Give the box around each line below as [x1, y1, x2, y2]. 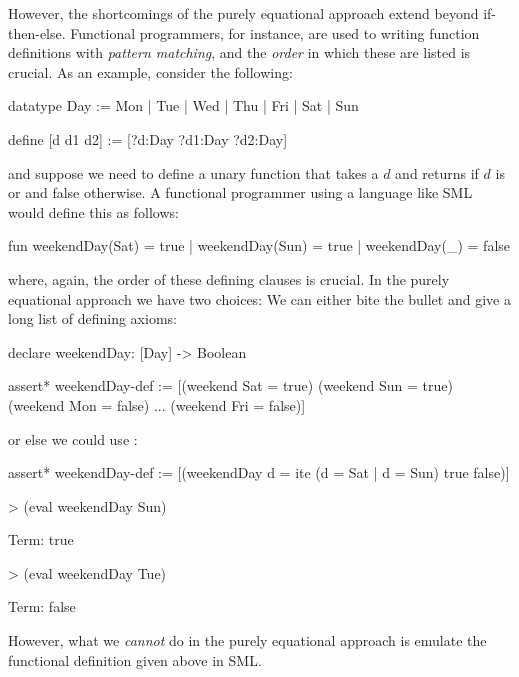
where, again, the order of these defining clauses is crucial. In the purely [8, 268, 450, 289]
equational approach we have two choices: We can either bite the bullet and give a [8, 288, 511, 309]
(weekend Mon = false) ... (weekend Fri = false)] [8, 394, 306, 415]
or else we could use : [8, 428, 138, 449]
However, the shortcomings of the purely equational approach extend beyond [8, 3, 479, 23]
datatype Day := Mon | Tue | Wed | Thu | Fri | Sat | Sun [8, 95, 359, 116]
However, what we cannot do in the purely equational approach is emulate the [8, 630, 487, 651]
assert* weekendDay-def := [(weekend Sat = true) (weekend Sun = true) [8, 375, 453, 396]
